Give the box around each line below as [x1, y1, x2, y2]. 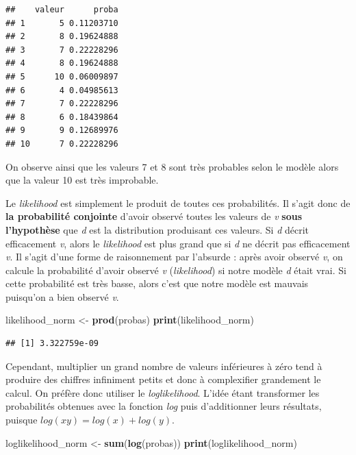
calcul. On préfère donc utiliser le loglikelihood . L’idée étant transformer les [5, 385, 320, 399]
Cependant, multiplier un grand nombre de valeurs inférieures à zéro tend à [5, 358, 322, 373]
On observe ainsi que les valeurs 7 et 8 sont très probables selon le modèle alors [5, 159, 339, 173]
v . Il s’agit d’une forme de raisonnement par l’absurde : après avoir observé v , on [5, 249, 343, 264]
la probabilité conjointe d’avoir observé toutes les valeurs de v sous [5, 209, 303, 223]
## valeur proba [5, 5, 118, 14]
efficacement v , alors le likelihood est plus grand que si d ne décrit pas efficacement [5, 236, 351, 250]
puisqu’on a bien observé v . [5, 289, 119, 304]
